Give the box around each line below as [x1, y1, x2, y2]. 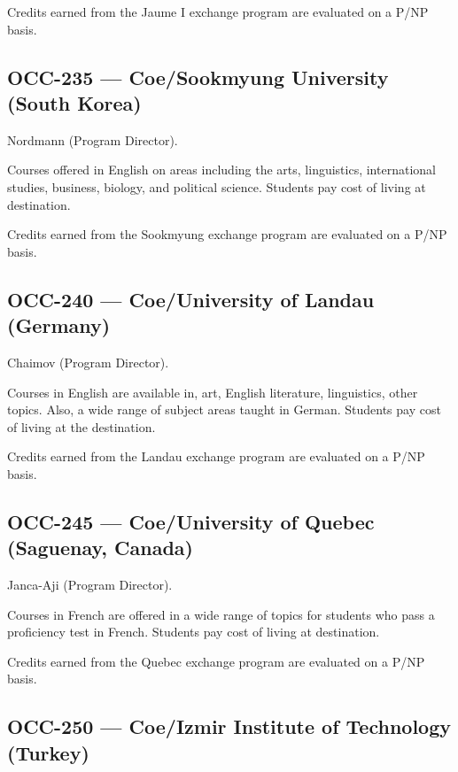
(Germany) [7, 312, 111, 339]
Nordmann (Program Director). [7, 130, 178, 149]
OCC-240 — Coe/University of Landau [7, 285, 375, 313]
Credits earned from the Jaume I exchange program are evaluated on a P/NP [7, 3, 429, 20]
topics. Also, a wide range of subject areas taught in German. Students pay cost [7, 400, 441, 419]
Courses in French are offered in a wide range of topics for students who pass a [7, 605, 435, 623]
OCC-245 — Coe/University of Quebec [7, 507, 375, 535]
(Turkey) [7, 738, 89, 766]
